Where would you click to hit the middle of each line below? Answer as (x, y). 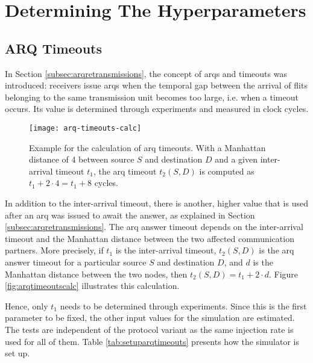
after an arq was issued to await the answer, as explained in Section (130, 215)
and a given (236, 159)
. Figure (284, 274)
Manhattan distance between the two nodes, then (96, 274)
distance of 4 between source (82, 159)
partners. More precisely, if (54, 250)
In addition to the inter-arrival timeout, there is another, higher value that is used (156, 203)
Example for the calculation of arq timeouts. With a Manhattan (147, 147)
